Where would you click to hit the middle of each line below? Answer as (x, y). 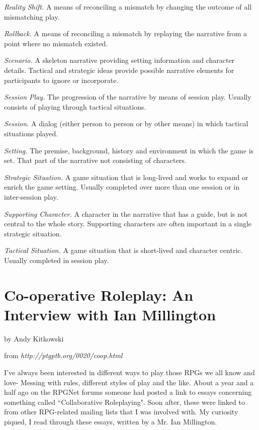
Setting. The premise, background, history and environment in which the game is (129, 150)
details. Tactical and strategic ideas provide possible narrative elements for (119, 70)
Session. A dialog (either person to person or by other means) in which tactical (126, 123)
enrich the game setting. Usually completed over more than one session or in (122, 187)
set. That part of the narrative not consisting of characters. (95, 160)
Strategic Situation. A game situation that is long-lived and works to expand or (126, 177)
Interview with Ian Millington (110, 314)
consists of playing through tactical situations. (75, 106)
